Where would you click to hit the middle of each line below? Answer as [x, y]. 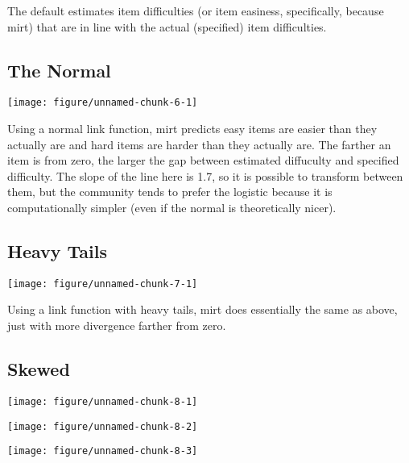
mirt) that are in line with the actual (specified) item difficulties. [167, 26]
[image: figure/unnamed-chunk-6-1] [103, 103]
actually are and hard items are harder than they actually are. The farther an [199, 144]
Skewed [39, 369]
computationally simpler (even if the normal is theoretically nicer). [172, 208]
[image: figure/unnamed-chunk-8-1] [103, 401]
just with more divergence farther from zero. [117, 325]
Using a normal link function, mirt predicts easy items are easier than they [192, 129]
